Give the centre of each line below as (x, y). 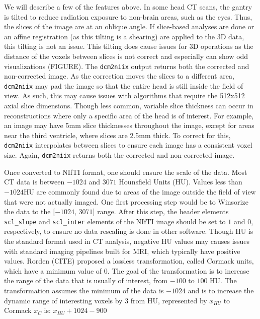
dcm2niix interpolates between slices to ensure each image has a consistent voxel (128, 145)
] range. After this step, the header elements (161, 211)
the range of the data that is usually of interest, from (86, 280)
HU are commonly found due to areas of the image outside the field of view (140, 191)
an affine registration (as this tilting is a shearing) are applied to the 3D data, (124, 36)
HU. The (223, 280)
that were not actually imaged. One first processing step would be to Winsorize (126, 201)
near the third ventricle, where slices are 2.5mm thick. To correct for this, (117, 135)
